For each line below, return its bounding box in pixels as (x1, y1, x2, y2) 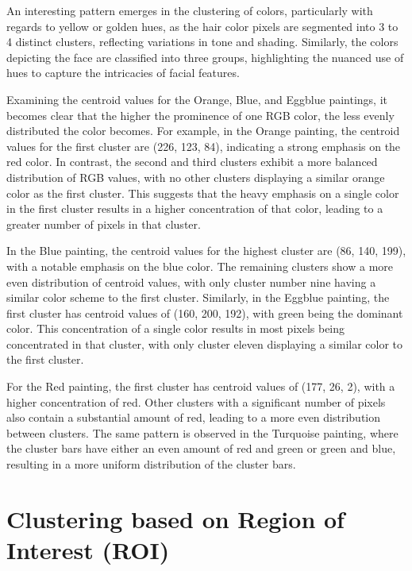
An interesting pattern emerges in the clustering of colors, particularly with (6, 2, 373, 18)
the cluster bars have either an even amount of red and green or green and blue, (6, 440, 396, 457)
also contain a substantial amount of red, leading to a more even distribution (6, 409, 381, 426)
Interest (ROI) (6, 534, 170, 565)
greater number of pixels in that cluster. (6, 215, 201, 232)
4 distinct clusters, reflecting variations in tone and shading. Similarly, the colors (6, 33, 399, 50)
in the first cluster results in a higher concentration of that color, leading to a (6, 200, 383, 217)
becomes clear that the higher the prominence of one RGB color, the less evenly (6, 106, 395, 123)
